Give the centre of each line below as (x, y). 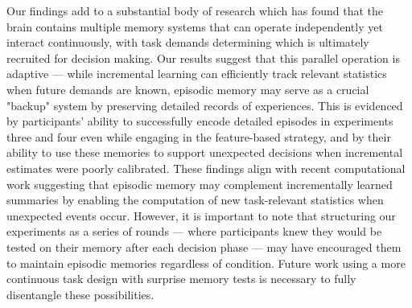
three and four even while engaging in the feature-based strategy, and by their (199, 136)
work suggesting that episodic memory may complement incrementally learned (200, 184)
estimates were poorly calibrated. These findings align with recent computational (206, 168)
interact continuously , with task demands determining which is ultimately (188, 42)
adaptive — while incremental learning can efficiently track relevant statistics (197, 74)
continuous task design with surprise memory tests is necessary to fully (181, 279)
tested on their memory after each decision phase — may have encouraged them (204, 246)
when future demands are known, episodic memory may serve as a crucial (188, 89)
